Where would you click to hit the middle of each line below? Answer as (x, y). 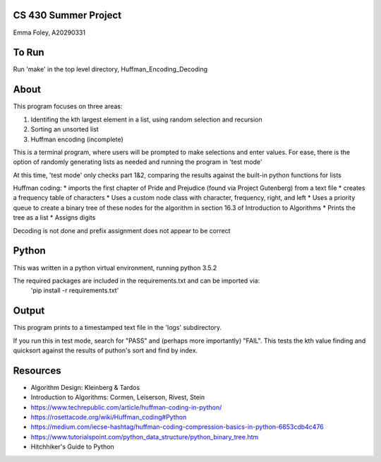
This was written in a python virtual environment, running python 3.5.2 (115, 268)
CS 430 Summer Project (67, 15)
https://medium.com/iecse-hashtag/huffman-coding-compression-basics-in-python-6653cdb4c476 (177, 427)
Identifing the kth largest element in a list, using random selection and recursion (146, 119)
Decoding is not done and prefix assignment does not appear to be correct (122, 230)
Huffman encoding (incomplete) (77, 139)
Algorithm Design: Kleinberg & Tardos (85, 387)
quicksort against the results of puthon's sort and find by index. (105, 350)
